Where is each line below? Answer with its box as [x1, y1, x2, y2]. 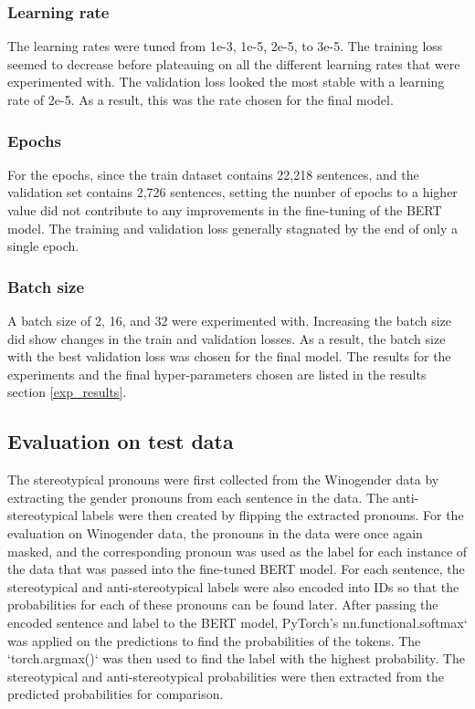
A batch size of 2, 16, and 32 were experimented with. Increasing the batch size [7, 311, 452, 329]
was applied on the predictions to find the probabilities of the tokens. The [7, 631, 421, 650]
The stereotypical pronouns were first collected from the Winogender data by [7, 470, 439, 489]
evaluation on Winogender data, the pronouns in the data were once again [7, 523, 423, 542]
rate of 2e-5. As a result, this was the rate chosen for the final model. [7, 90, 394, 109]
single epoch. [7, 236, 79, 255]
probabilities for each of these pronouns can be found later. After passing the [7, 595, 438, 614]
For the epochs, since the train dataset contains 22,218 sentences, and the [7, 164, 419, 183]
